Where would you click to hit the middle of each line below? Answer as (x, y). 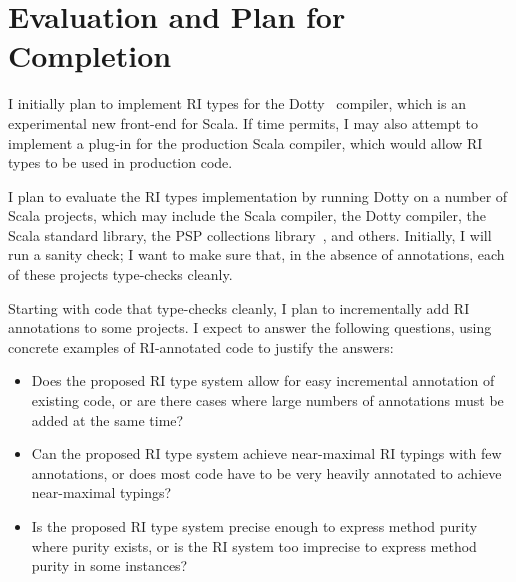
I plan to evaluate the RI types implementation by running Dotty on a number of (258, 195)
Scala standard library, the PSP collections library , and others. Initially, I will (250, 234)
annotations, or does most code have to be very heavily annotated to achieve (266, 472)
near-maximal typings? (101, 492)
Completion (90, 55)
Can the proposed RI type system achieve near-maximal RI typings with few (266, 453)
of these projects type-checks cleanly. (120, 274)
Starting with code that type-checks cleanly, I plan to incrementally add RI (239, 307)
